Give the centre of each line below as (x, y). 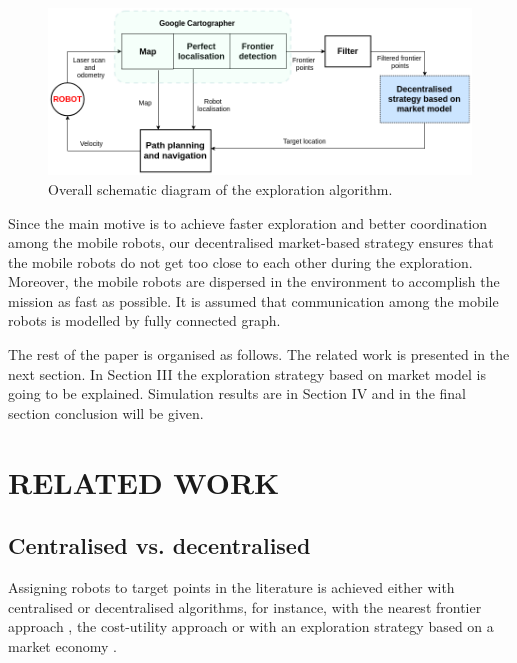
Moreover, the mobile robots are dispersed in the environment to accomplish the (254, 281)
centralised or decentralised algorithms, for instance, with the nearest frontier (245, 606)
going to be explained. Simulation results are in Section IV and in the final (237, 393)
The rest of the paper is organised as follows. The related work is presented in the (259, 354)
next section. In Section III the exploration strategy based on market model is (247, 373)
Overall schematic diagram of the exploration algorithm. (220, 188)
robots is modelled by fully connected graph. (144, 320)
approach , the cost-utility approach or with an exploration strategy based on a (251, 626)
